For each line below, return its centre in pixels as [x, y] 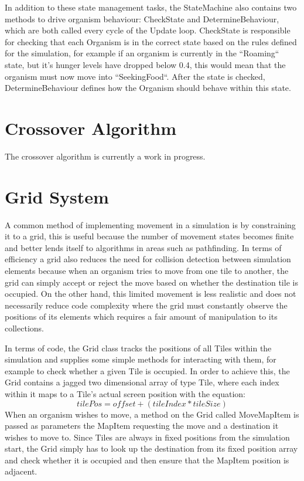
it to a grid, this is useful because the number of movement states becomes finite [149, 236]
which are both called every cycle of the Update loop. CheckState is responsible [148, 30]
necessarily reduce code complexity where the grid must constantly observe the [146, 305]
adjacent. [21, 471]
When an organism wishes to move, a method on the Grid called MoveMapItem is [152, 414]
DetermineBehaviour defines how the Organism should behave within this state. [148, 88]
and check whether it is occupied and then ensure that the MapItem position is [147, 460]
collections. [24, 328]
